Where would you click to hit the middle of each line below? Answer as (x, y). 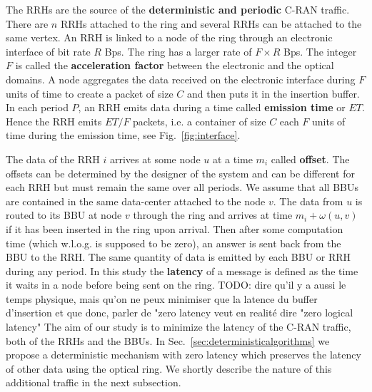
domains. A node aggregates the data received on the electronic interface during (181, 79)
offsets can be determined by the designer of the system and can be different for (180, 173)
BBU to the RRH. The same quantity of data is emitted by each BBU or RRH (179, 257)
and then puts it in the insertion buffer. (273, 93)
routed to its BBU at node (64, 215)
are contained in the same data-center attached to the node (136, 201)
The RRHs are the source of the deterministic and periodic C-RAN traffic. (178, 9)
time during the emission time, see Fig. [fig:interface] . (123, 135)
